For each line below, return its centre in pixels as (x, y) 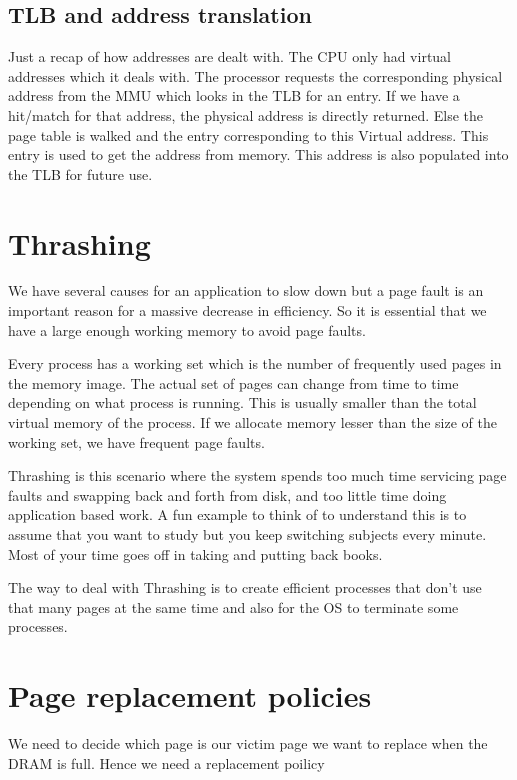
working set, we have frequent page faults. (136, 441)
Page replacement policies (190, 695)
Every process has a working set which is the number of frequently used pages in (255, 363)
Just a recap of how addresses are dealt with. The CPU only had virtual (230, 56)
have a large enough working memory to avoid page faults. (187, 329)
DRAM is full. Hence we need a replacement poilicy (166, 762)
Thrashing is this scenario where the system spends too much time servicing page (257, 475)
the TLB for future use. (80, 173)
